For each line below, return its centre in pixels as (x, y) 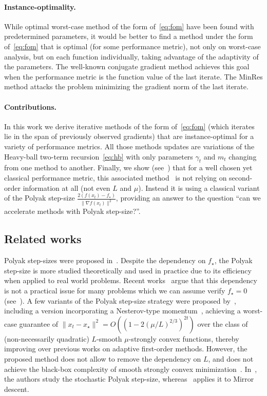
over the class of (223, 323)
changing (243, 156)
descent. (17, 389)
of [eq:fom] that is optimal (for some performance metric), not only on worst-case (132, 46)
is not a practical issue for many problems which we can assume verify (115, 290)
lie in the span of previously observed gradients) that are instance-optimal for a (129, 136)
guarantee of (39, 323)
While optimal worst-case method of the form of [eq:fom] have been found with (129, 26)
